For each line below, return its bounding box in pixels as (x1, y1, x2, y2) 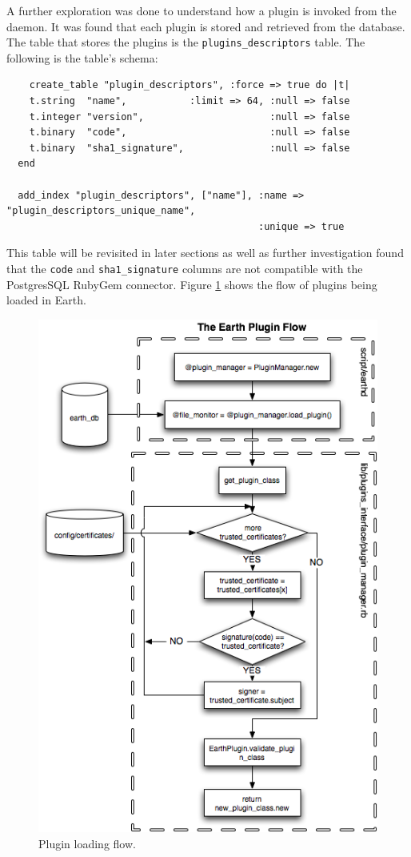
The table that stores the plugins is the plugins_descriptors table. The (6, 34, 365, 50)
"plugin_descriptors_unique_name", (6, 205, 196, 217)
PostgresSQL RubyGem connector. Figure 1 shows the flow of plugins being (6, 276, 377, 292)
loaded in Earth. (6, 292, 86, 308)
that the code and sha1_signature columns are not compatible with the (6, 260, 363, 276)
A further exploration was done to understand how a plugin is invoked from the (6, 2, 397, 18)
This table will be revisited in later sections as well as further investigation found (6, 244, 404, 261)
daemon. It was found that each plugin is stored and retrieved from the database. (6, 18, 405, 34)
